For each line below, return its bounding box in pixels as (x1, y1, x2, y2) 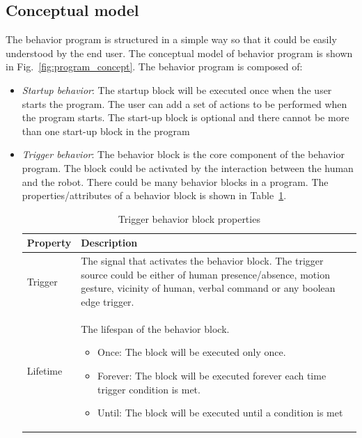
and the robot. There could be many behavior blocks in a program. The (22, 174, 329, 189)
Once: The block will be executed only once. (97, 345, 286, 359)
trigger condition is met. (97, 382, 200, 396)
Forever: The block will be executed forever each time (97, 368, 326, 382)
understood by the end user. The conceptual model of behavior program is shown (6, 45, 353, 60)
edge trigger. (81, 294, 134, 308)
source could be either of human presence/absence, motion (81, 267, 330, 281)
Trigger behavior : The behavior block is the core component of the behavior (22, 147, 345, 162)
